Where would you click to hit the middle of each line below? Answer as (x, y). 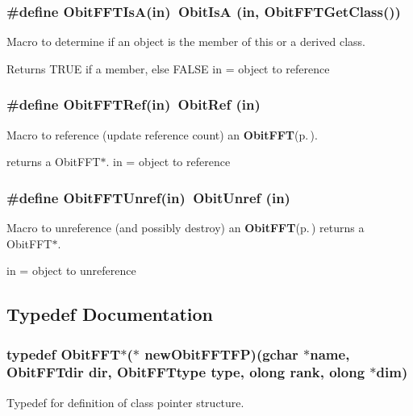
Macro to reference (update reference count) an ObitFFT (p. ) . (162, 134)
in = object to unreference (71, 270)
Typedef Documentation (110, 314)
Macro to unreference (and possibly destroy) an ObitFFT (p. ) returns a (186, 228)
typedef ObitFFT (64, 354)
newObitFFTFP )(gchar (221, 354)
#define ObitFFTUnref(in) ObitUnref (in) (148, 197)
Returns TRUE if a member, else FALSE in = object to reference (168, 68)
